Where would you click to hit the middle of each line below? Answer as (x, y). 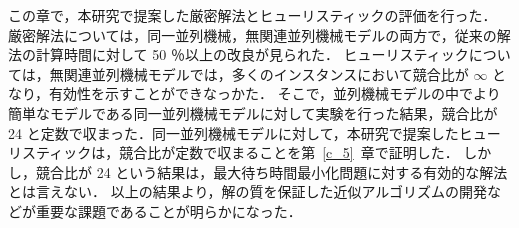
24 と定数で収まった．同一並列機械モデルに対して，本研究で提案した (233, 132)
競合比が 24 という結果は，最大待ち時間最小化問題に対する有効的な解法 (271, 171)
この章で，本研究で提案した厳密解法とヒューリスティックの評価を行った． (252, 15)
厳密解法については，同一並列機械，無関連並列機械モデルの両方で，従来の (252, 34)
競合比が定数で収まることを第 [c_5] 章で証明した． (289, 152)
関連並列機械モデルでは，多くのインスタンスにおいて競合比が (266, 73)
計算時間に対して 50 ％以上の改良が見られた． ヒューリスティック (252, 54)
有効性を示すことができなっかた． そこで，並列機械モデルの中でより (275, 93)
